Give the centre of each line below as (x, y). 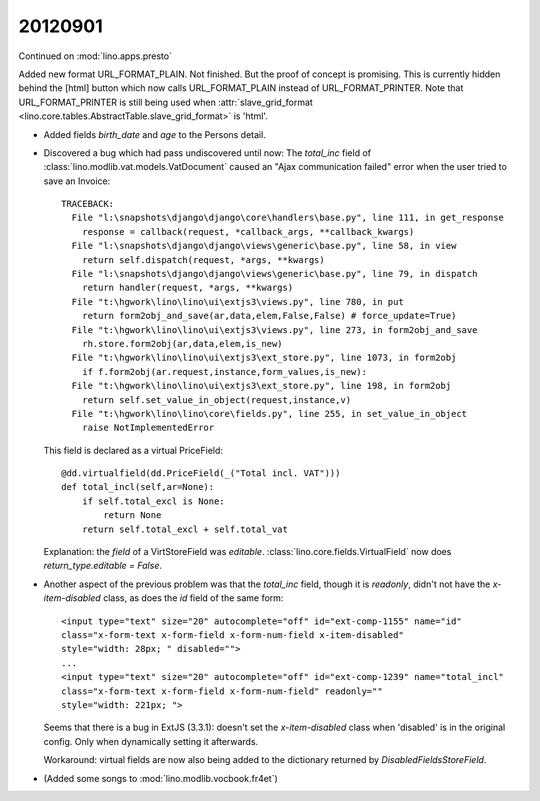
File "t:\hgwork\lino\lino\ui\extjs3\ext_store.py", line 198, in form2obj (261, 386)
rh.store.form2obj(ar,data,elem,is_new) (182, 343)
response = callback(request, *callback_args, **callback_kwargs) (248, 231)
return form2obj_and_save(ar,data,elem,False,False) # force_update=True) (269, 316)
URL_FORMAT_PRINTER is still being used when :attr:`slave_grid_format (166, 102)
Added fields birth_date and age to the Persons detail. (155, 134)
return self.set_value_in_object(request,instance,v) (216, 399)
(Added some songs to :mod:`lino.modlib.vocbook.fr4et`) (161, 778)
